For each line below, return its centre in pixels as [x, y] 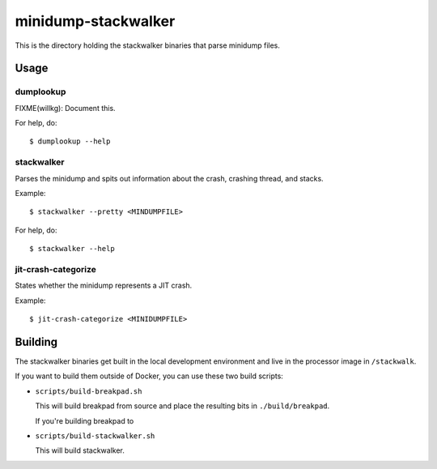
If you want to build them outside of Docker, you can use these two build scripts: [149, 376]
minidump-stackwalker [95, 21]
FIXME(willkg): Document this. [66, 108]
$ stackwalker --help [72, 249]
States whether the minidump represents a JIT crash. [104, 286]
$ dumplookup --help [70, 141]
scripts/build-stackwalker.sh [95, 436]
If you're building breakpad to [85, 420]
